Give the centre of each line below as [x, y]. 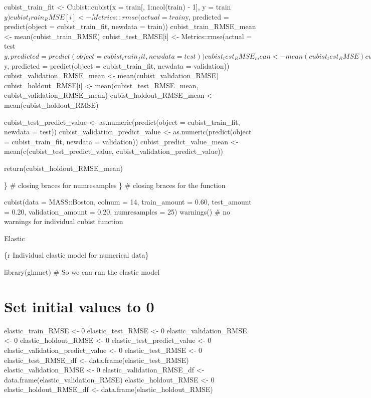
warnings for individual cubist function [64, 221]
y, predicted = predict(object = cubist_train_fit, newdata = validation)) [117, 65]
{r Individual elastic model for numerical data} [76, 255]
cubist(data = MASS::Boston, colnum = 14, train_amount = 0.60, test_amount [128, 202]
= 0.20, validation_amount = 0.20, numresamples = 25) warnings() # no [117, 211]
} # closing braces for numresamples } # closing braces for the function [115, 185]
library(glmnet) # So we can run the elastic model [82, 272]
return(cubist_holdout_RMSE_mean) [64, 168]
